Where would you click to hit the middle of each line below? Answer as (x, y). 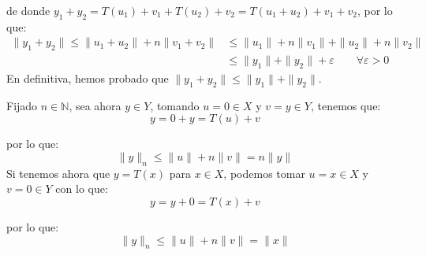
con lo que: (82, 188)
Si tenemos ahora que (58, 173)
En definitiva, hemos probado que (88, 78)
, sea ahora (95, 105)
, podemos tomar (264, 173)
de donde (28, 10)
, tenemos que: (346, 105)
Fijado (22, 105)
